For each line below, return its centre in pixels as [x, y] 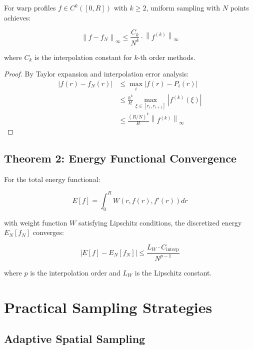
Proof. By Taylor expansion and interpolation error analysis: [96, 74]
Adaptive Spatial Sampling [75, 339]
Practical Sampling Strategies [108, 307]
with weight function [36, 222]
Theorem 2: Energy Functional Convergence [120, 158]
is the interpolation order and [75, 272]
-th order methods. [166, 57]
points [240, 7]
